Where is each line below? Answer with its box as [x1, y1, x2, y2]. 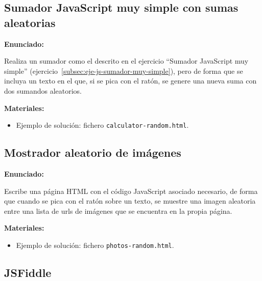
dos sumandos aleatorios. [4, 85, 82, 96]
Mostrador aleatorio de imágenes [4, 145, 181, 160]
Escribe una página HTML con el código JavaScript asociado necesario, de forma [4, 185, 258, 196]
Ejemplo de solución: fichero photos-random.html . [16, 239, 174, 250]
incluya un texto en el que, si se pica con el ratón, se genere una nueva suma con [4, 75, 257, 86]
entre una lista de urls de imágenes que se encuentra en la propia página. [4, 205, 232, 216]
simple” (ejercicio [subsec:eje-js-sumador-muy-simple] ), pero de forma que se [4, 65, 243, 76]
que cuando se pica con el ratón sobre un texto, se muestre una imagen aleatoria [4, 195, 256, 206]
